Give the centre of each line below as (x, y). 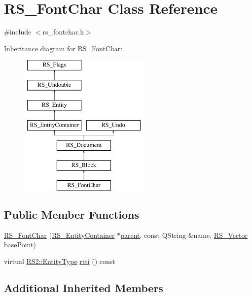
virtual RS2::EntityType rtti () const (60, 261)
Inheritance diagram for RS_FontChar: (63, 48)
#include (18, 32)
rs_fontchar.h (63, 32)
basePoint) (20, 245)
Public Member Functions (72, 214)
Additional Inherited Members (84, 287)
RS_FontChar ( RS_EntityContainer (59, 235)
